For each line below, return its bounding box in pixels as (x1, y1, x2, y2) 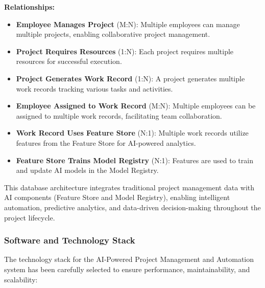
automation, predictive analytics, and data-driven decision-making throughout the (4, 202, 261, 212)
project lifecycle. (4, 212, 55, 223)
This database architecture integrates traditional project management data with (4, 182, 255, 192)
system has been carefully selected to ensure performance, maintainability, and (4, 263, 250, 274)
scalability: (4, 274, 38, 284)
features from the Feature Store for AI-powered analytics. (16, 137, 196, 148)
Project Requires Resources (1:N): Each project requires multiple (16, 46, 234, 56)
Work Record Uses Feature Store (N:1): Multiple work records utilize (16, 127, 249, 138)
